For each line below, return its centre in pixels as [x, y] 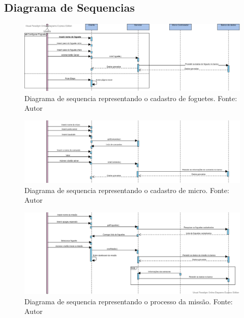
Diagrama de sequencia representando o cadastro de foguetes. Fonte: [131, 98]
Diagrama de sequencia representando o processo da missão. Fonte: [129, 301]
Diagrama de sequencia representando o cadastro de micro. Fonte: [127, 190]
